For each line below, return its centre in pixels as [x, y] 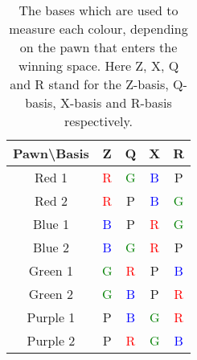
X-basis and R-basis [116, 102]
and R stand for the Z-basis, [89, 84]
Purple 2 [51, 340]
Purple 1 [51, 317]
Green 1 [51, 270]
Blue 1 [51, 224]
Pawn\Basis [51, 153]
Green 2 [51, 294]
